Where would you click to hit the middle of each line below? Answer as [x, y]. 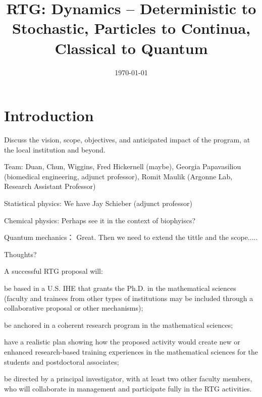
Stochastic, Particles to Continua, [131, 28]
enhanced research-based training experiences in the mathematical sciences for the [131, 351]
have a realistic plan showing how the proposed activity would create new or [122, 342]
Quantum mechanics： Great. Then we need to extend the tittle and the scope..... [131, 237]
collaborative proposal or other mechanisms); [74, 308]
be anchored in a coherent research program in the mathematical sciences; [119, 325]
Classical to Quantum [131, 48]
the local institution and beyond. [55, 149]
